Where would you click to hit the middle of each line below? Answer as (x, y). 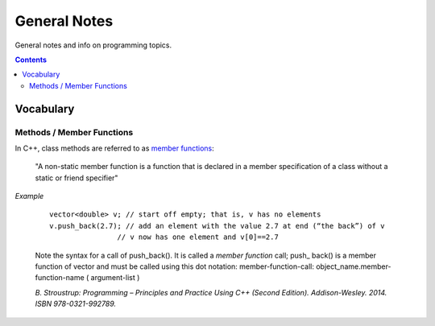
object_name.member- (353, 266)
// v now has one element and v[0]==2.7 (198, 237)
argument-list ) (115, 278)
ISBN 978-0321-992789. (76, 304)
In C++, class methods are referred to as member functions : (114, 148)
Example (29, 196)
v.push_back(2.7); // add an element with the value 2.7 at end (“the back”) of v (217, 226)
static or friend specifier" (77, 178)
